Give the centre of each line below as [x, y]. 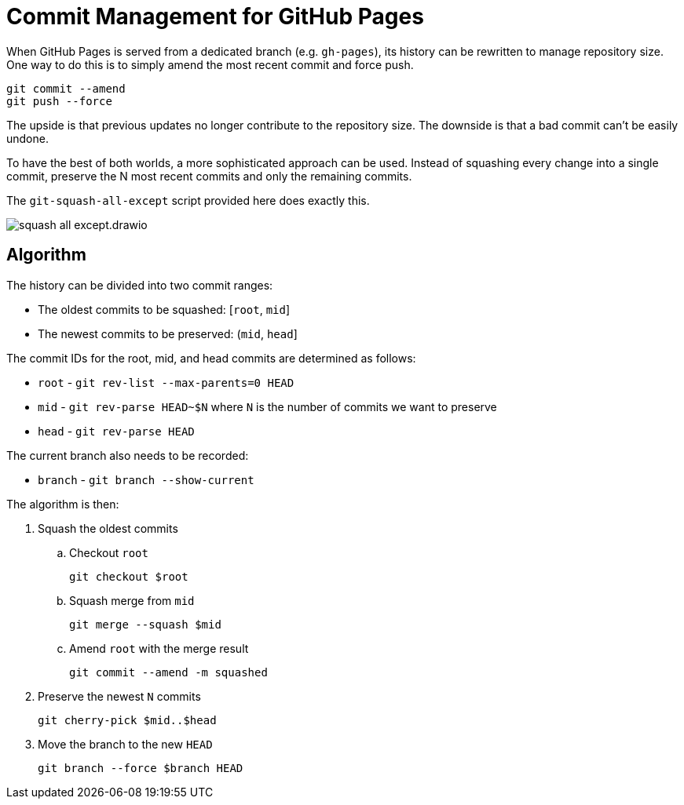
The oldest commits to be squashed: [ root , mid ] [164, 309]
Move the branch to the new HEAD [125, 744]
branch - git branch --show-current [146, 479]
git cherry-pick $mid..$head [127, 720]
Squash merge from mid [132, 600]
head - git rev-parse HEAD [116, 431]
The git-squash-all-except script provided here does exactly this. [188, 200]
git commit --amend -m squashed [168, 672]
